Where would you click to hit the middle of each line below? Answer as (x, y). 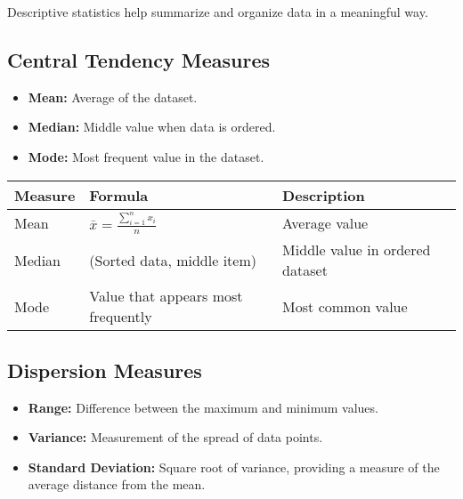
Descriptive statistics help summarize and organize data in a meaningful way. (218, 12)
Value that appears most (166, 296)
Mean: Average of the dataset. (113, 97)
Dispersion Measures (105, 370)
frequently (121, 317)
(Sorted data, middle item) (173, 260)
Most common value (345, 306)
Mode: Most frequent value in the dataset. (146, 156)
